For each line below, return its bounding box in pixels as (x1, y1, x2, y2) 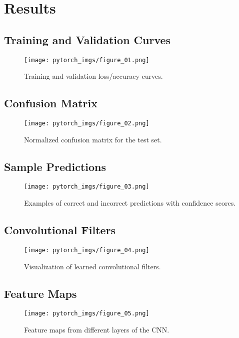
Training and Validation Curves (4, 32, 171, 47)
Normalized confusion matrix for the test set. (24, 134, 162, 144)
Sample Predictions (4, 158, 106, 174)
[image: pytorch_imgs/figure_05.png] (24, 310, 149, 317)
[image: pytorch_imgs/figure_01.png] (24, 56, 149, 64)
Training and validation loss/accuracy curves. (24, 71, 163, 81)
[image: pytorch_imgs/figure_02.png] (24, 120, 149, 127)
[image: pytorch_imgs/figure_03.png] (24, 183, 149, 191)
